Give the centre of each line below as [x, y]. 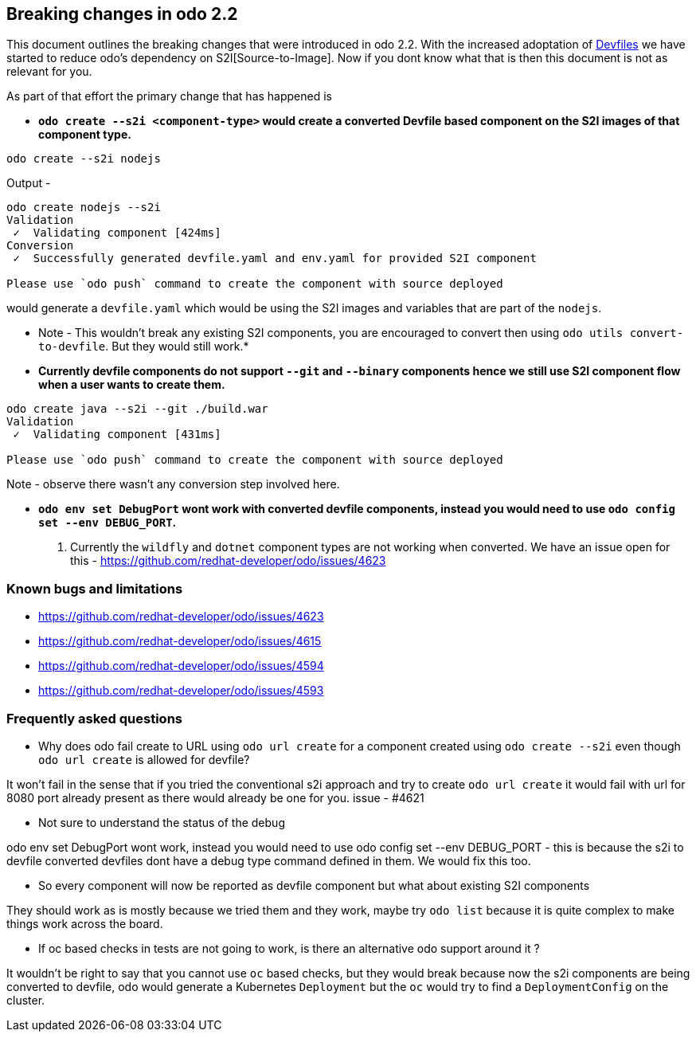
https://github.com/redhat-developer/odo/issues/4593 [181, 691]
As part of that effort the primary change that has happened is [170, 96]
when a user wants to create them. [132, 385]
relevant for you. [49, 72]
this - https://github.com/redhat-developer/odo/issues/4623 [228, 561]
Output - [29, 183]
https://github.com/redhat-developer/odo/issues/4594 [181, 666]
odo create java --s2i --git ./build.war [137, 409]
